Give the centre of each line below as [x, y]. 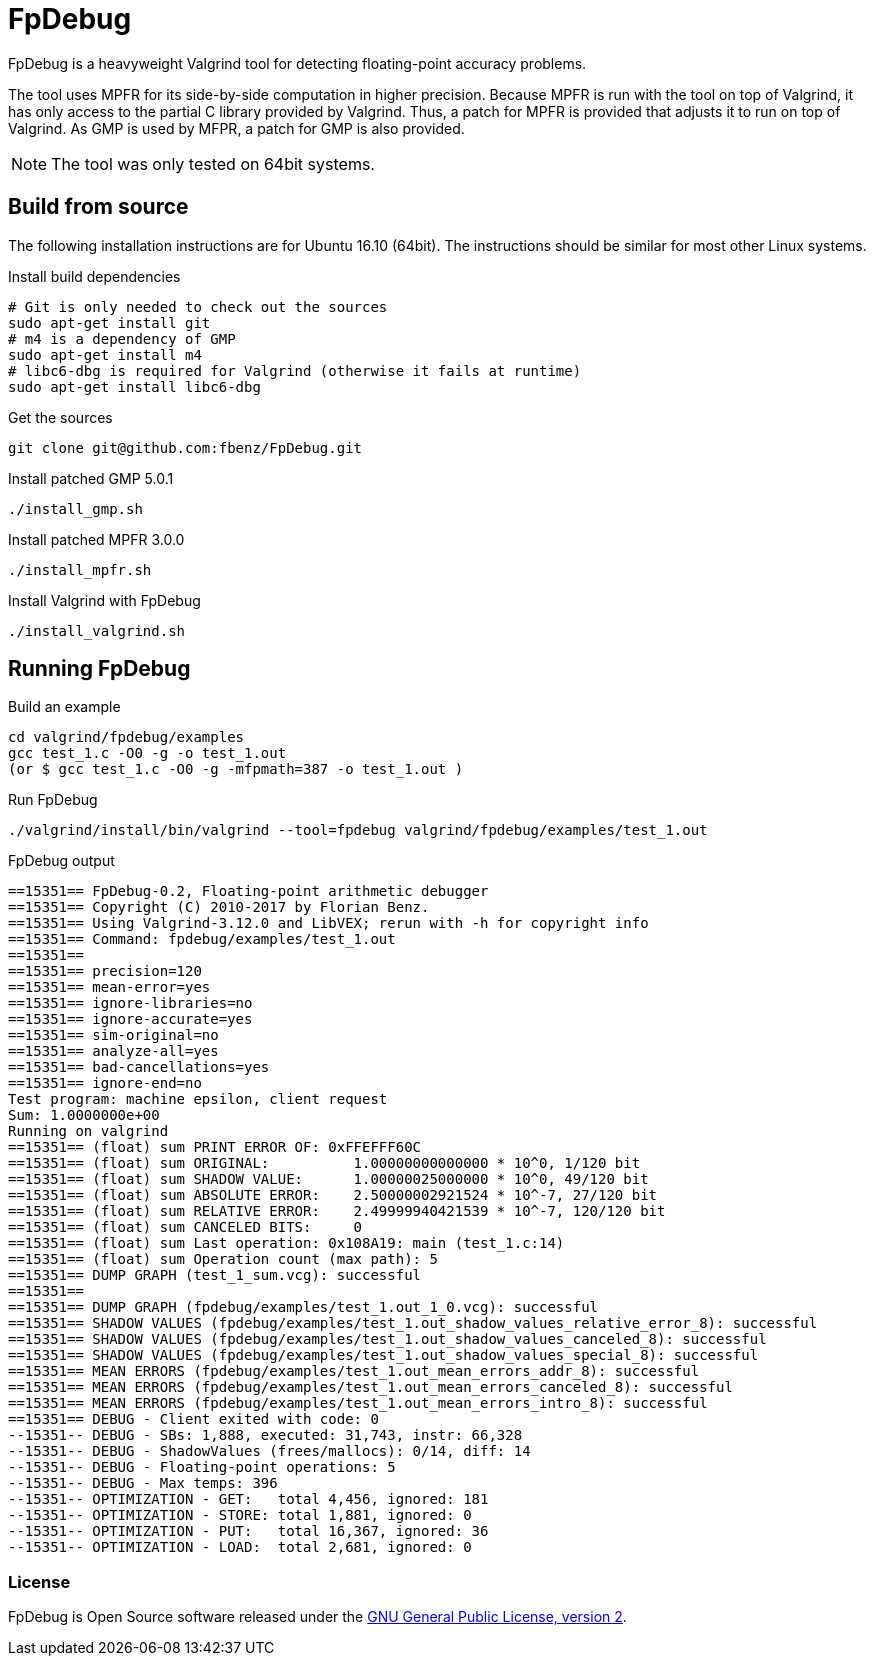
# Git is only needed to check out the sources [198, 306]
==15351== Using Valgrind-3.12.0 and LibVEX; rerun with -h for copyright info [328, 923]
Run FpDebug [53, 800]
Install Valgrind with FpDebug [104, 600]
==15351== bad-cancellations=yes [139, 1067]
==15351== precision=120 [105, 971]
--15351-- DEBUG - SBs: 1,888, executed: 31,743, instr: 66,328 [265, 1435]
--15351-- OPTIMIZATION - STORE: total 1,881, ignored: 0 [240, 1515]
